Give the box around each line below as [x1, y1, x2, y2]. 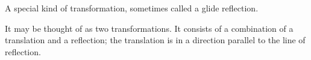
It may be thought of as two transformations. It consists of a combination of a [5, 22, 294, 34]
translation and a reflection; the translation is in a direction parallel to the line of [5, 34, 306, 46]
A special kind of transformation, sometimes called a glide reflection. [5, 2, 259, 14]
